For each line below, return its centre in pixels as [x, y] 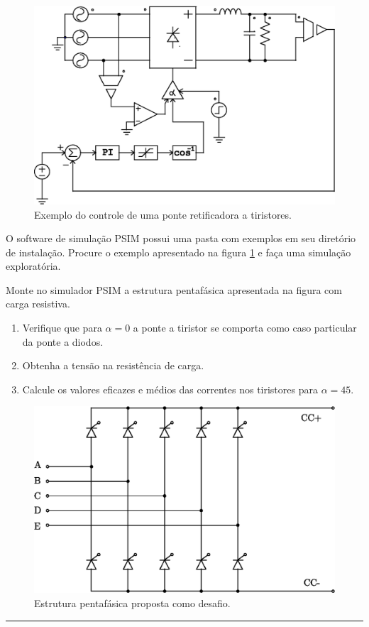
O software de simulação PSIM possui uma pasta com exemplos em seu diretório [181, 238]
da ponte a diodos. [63, 341]
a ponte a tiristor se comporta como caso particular [245, 328]
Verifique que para [62, 328]
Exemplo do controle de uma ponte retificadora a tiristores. [163, 214]
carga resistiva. [38, 304]
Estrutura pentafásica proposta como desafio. [132, 603]
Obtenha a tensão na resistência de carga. [113, 365]
